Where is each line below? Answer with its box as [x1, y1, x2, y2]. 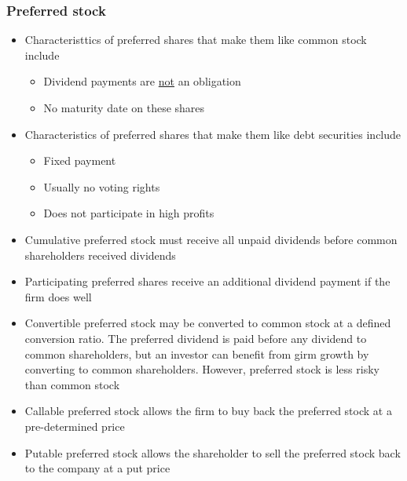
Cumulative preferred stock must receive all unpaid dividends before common [24, 231, 398, 247]
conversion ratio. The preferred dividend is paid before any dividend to [24, 330, 367, 346]
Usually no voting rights [43, 178, 160, 195]
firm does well [24, 288, 92, 304]
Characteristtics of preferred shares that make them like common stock [24, 31, 367, 48]
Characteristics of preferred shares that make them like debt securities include [24, 126, 401, 142]
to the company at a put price [24, 460, 170, 476]
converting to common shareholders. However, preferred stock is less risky [24, 361, 379, 377]
